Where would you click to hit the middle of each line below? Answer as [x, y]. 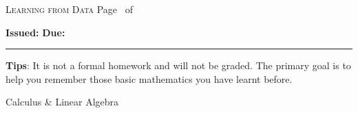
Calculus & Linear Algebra [62, 102]
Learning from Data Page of [70, 9]
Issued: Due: [35, 32]
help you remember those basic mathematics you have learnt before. [149, 78]
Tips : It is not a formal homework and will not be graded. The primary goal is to [178, 65]
